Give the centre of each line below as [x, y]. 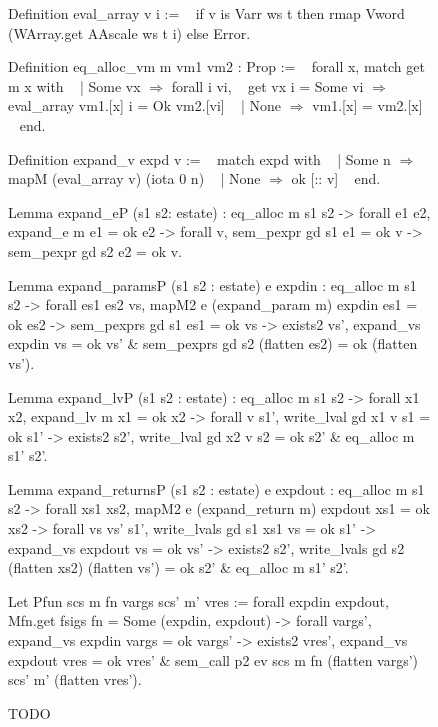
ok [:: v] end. [336, 178]
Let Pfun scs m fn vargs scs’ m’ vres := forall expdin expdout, [198, 600]
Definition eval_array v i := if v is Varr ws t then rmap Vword [206, 13]
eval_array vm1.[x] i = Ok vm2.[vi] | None [145, 105]
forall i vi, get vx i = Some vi [267, 85]
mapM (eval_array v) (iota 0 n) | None [134, 178]
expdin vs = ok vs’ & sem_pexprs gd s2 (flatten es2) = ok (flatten [213, 343]
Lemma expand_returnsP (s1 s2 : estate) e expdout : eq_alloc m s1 [216, 488]
